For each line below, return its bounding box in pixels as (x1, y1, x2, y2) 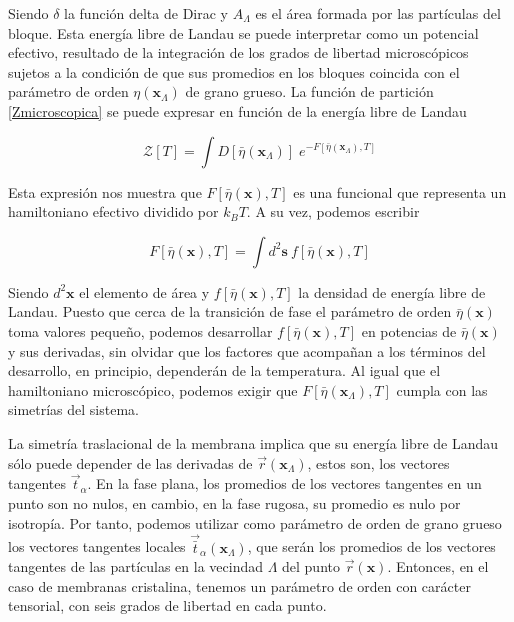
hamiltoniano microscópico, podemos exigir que (8, 379, 298, 400)
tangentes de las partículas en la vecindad (8, 556, 263, 577)
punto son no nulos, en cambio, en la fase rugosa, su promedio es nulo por (8, 492, 461, 513)
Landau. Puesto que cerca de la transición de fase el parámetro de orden (8, 301, 452, 322)
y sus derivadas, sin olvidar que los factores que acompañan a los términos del (8, 340, 486, 361)
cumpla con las (396, 379, 488, 400)
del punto (282, 556, 340, 577)
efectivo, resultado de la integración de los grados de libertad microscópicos (8, 42, 469, 63)
